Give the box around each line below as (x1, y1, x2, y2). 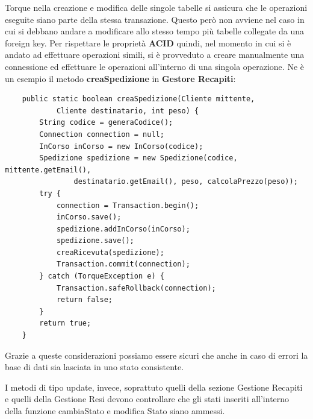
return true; (39, 319, 91, 328)
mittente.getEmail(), (5, 165, 91, 174)
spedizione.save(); (56, 236, 134, 245)
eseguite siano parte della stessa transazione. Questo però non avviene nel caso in (5, 13, 305, 25)
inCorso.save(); (56, 213, 122, 222)
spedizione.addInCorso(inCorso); (56, 224, 190, 233)
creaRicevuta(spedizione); (56, 248, 164, 257)
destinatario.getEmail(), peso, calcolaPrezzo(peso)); (73, 177, 298, 186)
